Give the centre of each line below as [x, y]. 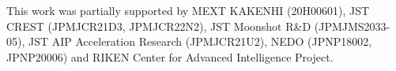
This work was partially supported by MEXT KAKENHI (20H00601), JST [188, 10]
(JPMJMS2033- [352, 26]
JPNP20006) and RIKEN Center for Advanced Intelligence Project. [170, 56]
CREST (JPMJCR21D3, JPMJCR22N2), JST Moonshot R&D [159, 26]
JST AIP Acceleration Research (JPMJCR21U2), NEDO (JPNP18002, [200, 41]
